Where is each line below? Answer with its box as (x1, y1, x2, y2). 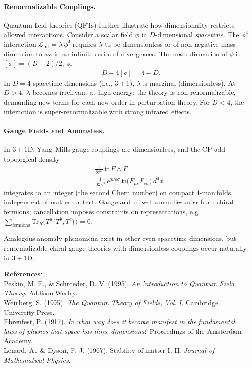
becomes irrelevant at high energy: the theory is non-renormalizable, (32, 87, 236, 97)
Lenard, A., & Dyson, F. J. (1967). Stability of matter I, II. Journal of (4, 345, 215, 355)
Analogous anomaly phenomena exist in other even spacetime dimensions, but (4, 233, 236, 243)
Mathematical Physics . (4, 354, 71, 365)
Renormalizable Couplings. (4, 1, 96, 11)
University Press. (4, 307, 54, 317)
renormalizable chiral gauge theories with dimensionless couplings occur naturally (4, 243, 247, 253)
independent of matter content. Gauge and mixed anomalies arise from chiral (4, 197, 234, 207)
